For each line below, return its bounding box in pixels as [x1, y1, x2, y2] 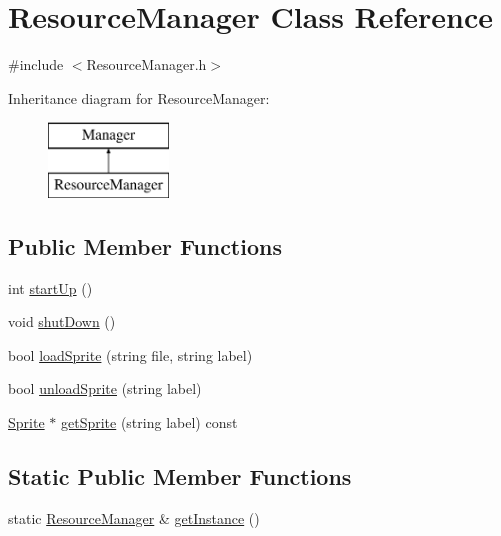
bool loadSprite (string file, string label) [8, 344, 253, 365]
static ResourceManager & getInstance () [8, 507, 260, 528]
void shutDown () [8, 311, 116, 332]
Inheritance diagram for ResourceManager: [8, 87, 270, 108]
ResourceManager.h [86, 54, 207, 75]
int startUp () [8, 277, 93, 298]
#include [8, 54, 64, 75]
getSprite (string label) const [60, 412, 238, 433]
